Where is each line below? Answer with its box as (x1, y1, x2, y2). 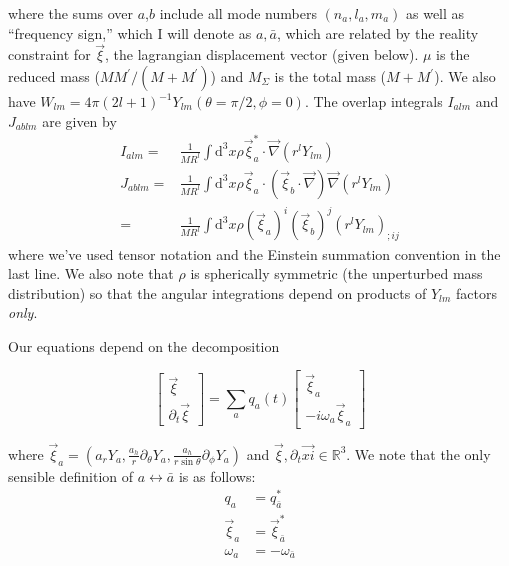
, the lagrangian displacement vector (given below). (105, 44, 419, 65)
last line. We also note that (8, 263, 174, 284)
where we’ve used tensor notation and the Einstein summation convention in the (8, 243, 501, 264)
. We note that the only (346, 443, 491, 464)
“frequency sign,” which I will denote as (8, 22, 252, 43)
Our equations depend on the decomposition (8, 335, 280, 356)
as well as (405, 3, 465, 23)
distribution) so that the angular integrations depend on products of (8, 282, 427, 303)
